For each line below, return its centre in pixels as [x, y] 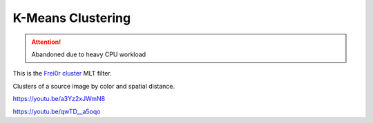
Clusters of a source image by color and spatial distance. [94, 86]
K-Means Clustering [72, 18]
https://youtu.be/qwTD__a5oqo [57, 111]
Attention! [46, 42]
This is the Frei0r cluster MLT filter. [62, 74]
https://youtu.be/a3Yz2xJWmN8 [59, 99]
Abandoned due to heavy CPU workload [89, 54]
